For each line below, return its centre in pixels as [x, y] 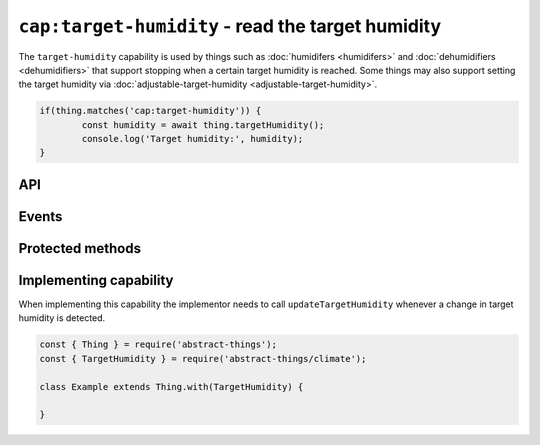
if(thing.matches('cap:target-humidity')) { [150, 111]
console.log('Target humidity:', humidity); [192, 139]
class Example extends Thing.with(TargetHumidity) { [171, 386]
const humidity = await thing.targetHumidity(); [203, 124]
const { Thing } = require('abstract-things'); [158, 344]
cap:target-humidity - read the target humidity [230, 26]
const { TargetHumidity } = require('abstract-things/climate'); [203, 358]
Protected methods [80, 248]
